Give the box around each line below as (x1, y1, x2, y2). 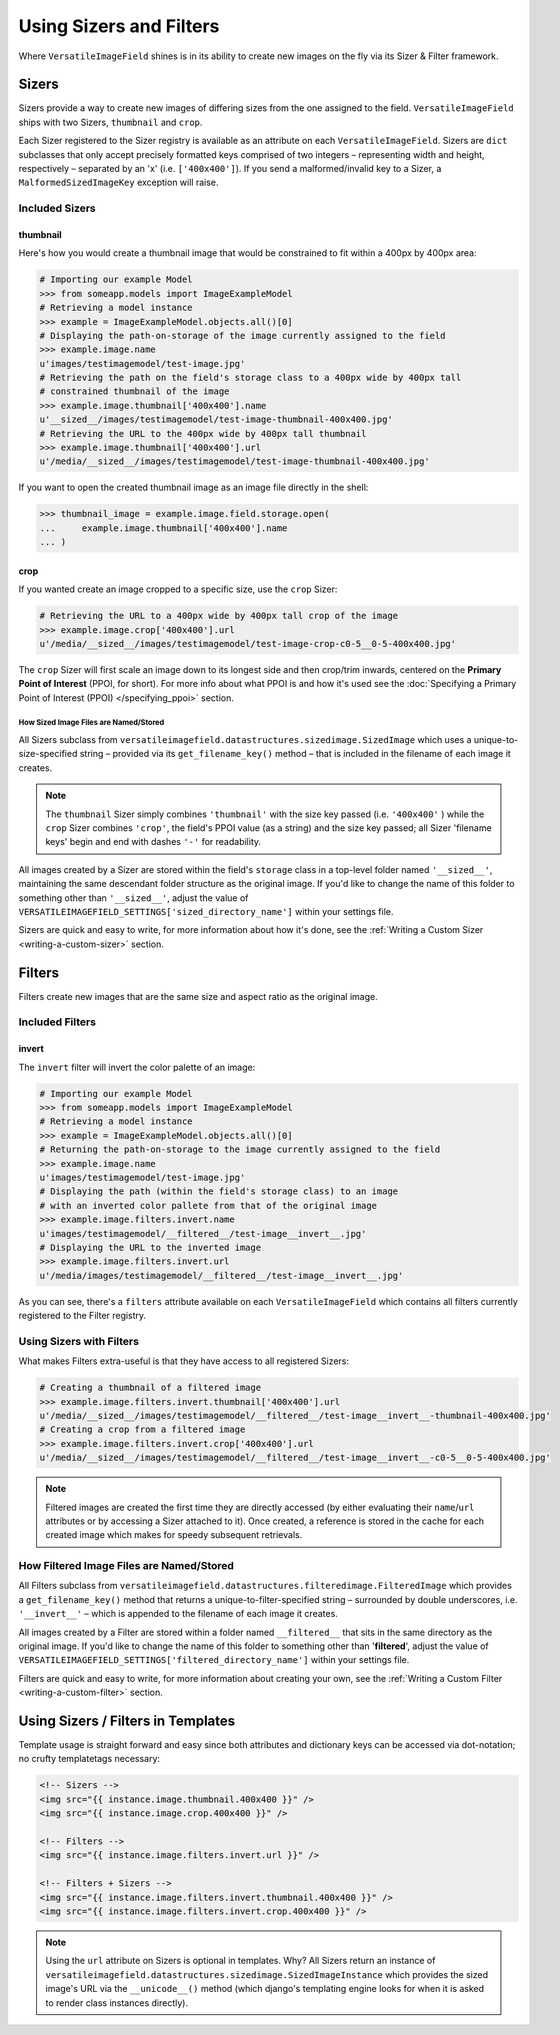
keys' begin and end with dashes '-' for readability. (45, 836, 262, 848)
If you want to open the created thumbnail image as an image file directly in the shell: (18, 481, 369, 494)
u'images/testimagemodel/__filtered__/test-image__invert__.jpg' (39, 1228, 367, 1239)
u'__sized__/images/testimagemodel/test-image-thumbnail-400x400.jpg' (39, 414, 394, 425)
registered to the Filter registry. (18, 1310, 147, 1322)
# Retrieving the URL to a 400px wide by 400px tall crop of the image (39, 610, 399, 622)
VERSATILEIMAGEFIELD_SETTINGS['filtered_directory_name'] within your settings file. (18, 1654, 410, 1666)
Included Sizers (18, 201, 97, 215)
